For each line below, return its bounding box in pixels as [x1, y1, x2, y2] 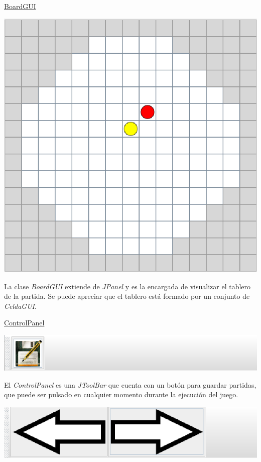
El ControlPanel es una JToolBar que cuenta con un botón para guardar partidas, [4, 379, 256, 390]
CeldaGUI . [4, 300, 37, 311]
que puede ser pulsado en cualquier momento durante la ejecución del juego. [4, 389, 238, 400]
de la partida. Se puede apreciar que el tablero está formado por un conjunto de [4, 291, 250, 301]
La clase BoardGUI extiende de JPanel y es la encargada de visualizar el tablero [4, 281, 251, 291]
